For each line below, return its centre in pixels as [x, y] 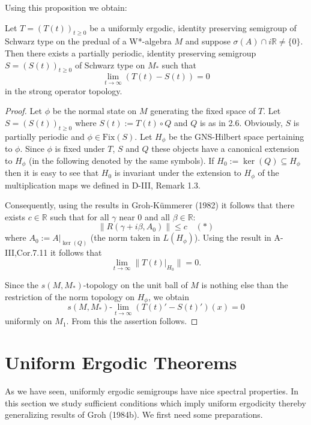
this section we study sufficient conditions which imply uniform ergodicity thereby [155, 402]
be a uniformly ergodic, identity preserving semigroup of [193, 27]
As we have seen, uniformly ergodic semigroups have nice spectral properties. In [152, 390]
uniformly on [29, 321]
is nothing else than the [245, 284]
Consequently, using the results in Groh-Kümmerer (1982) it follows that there [150, 205]
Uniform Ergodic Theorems [121, 362]
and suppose [208, 41]
